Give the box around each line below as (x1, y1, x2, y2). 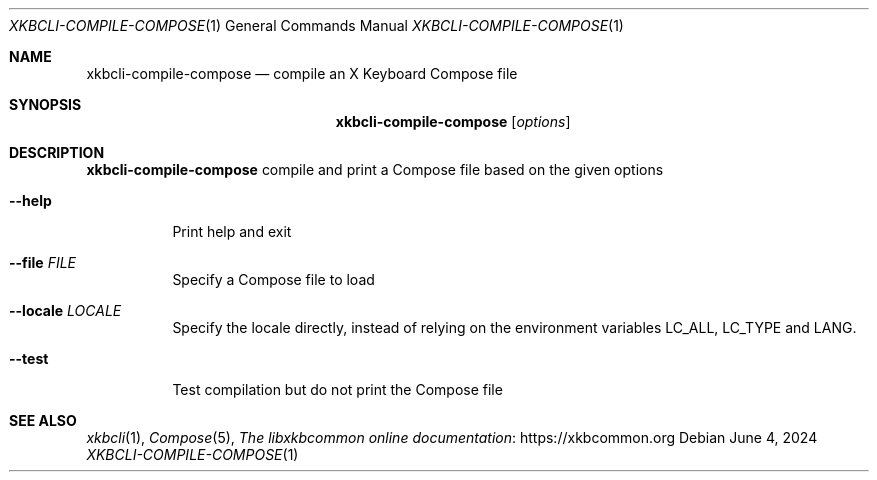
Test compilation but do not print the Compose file (172, 381, 503, 398)
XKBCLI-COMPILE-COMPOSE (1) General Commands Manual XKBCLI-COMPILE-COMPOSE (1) (9, 17, 624, 34)
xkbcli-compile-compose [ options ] (335, 113, 571, 130)
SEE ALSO (9, 412, 77, 429)
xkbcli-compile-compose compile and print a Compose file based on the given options (86, 161, 664, 178)
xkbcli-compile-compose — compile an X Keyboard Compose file (86, 65, 518, 82)
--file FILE (9, 254, 77, 271)
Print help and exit (172, 223, 292, 240)
